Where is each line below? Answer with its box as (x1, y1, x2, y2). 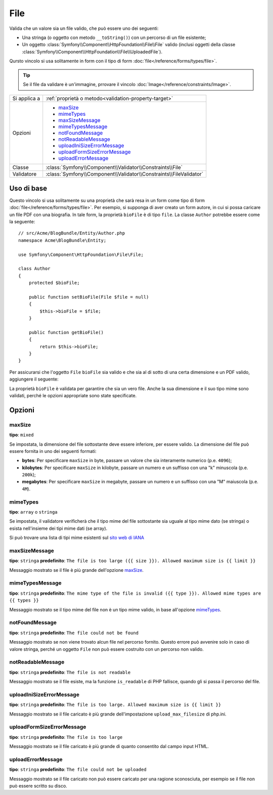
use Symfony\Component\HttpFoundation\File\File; (18, 252, 144, 258)
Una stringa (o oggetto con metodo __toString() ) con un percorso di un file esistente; (22, 34, 206, 40)
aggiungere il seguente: (9, 376, 59, 382)
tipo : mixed (9, 432, 34, 438)
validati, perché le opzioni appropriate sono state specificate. (9, 392, 137, 398)
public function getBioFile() (28, 329, 104, 335)
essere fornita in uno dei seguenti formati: (9, 448, 97, 454)
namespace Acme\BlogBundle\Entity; (18, 237, 107, 243)
